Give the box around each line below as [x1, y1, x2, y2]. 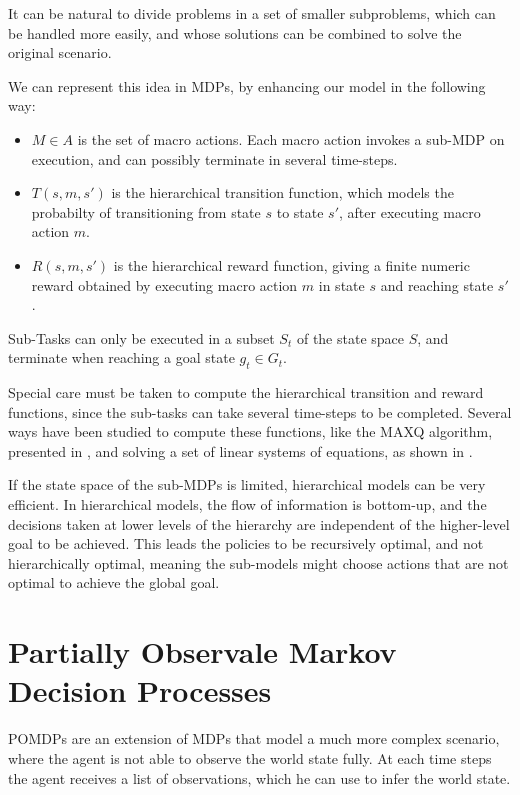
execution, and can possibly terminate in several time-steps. [31, 148, 398, 169]
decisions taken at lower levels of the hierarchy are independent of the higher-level [8, 513, 510, 534]
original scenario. [8, 42, 112, 63]
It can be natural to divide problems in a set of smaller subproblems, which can [8, 3, 496, 23]
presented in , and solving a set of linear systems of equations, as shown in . [8, 440, 473, 461]
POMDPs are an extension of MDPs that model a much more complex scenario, [8, 728, 500, 749]
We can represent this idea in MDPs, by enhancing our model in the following [8, 75, 486, 96]
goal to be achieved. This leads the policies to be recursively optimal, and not [8, 533, 484, 554]
